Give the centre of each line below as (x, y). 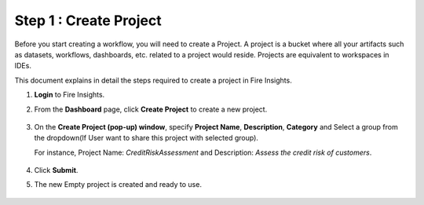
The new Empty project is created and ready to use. (118, 185)
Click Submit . (56, 170)
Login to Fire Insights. (69, 95)
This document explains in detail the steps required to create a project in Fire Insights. (153, 80)
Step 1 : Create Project (88, 20)
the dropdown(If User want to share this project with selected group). (146, 138)
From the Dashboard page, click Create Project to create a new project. (151, 109)
